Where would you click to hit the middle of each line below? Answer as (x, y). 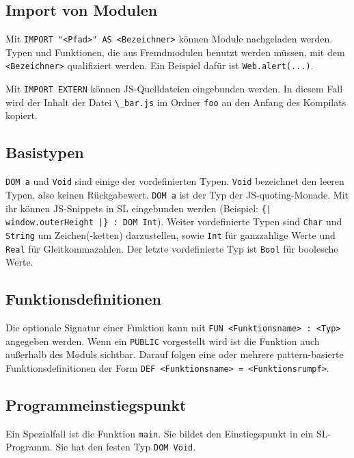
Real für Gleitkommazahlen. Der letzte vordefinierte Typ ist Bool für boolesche (172, 248)
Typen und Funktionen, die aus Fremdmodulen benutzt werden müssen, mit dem (175, 52)
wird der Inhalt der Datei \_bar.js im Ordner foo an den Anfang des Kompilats (176, 102)
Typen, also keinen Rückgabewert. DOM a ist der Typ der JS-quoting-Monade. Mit (177, 194)
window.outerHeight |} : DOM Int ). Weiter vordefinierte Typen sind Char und (174, 221)
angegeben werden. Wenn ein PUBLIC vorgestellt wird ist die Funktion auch (163, 341)
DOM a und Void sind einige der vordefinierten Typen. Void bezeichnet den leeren (175, 181)
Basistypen (45, 152)
